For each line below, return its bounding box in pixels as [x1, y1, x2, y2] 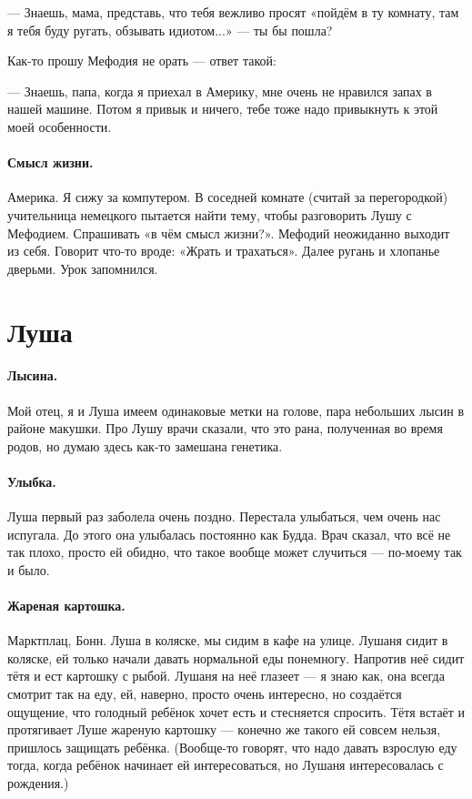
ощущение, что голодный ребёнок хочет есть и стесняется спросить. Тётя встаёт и [7, 702, 466, 721]
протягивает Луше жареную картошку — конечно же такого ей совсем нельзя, [7, 720, 441, 739]
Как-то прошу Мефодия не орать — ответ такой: [7, 51, 276, 70]
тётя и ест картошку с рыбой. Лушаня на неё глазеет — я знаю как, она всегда [7, 666, 445, 685]
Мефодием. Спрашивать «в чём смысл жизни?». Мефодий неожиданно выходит [7, 223, 450, 242]
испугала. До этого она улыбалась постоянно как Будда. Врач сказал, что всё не [7, 524, 451, 543]
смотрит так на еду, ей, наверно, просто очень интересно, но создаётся [7, 684, 402, 703]
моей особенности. [7, 116, 112, 136]
